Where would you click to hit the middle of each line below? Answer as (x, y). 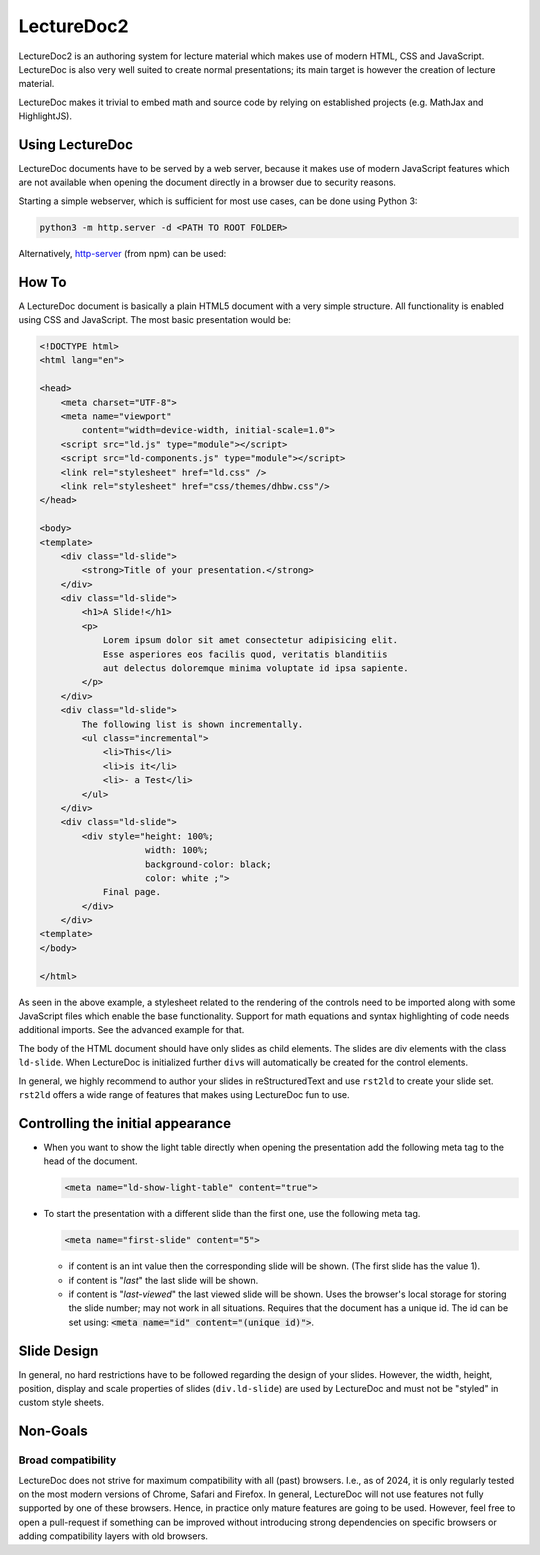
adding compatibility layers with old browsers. (113, 1536)
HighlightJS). (45, 116)
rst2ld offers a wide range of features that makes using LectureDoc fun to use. (184, 1094)
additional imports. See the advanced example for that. (131, 1030)
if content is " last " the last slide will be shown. (163, 1280)
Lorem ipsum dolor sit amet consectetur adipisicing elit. (250, 640)
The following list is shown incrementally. (192, 724)
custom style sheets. (61, 1402)
